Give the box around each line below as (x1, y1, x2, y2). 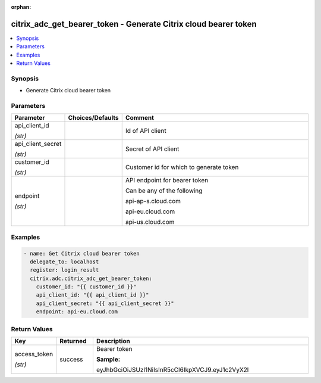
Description (96, 337, 131, 345)
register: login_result (30, 267, 99, 273)
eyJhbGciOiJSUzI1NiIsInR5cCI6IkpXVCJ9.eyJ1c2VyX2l (96, 365, 249, 373)
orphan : (11, 4, 32, 10)
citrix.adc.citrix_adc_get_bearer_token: (30, 275, 153, 282)
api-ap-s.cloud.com (125, 197, 181, 205)
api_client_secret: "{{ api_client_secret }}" (36, 300, 175, 307)
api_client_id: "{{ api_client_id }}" (36, 292, 149, 298)
